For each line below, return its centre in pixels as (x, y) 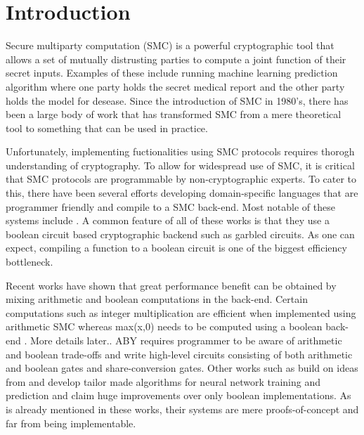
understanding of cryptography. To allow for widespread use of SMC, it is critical (180, 165)
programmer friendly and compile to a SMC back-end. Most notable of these (170, 206)
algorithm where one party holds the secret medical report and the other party (175, 86)
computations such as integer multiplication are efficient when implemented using (181, 312)
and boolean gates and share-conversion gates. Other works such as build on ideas (182, 368)
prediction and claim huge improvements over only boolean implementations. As (178, 395)
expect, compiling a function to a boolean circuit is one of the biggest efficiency (176, 248)
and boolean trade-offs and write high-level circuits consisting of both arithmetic (179, 354)
